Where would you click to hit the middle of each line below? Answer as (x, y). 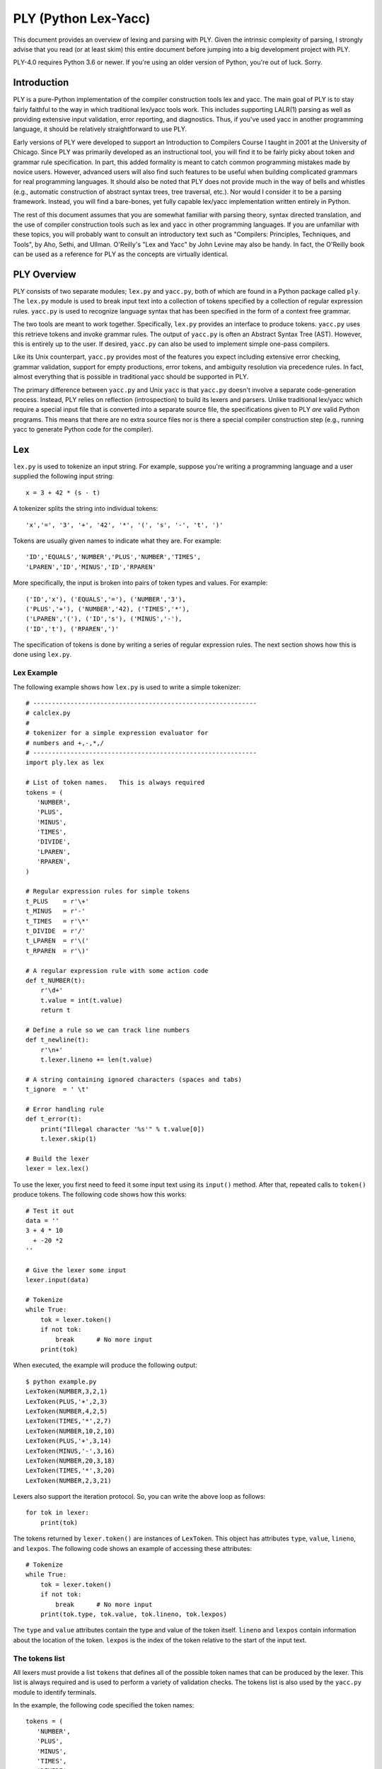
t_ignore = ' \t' (58, 1089)
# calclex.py (48, 713)
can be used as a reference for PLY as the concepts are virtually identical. (121, 254)
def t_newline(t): (58, 1040)
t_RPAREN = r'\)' (58, 951)
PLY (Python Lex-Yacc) (82, 18)
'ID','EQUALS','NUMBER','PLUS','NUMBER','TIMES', (114, 557)
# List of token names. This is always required (115, 783)
